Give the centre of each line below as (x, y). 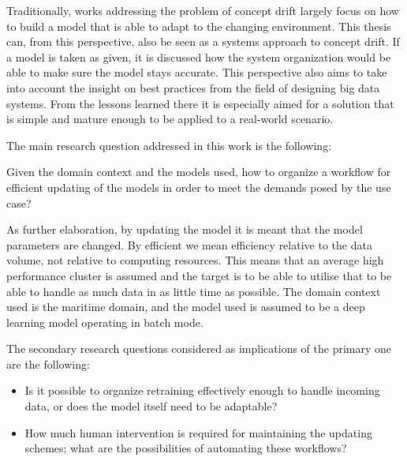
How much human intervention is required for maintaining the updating (198, 432)
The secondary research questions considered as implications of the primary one (199, 349)
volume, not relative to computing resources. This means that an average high (195, 260)
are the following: (48, 364)
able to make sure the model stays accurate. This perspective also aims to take (197, 72)
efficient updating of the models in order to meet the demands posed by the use (199, 187)
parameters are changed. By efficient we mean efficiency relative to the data (189, 244)
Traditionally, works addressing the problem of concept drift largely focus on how (203, 10)
